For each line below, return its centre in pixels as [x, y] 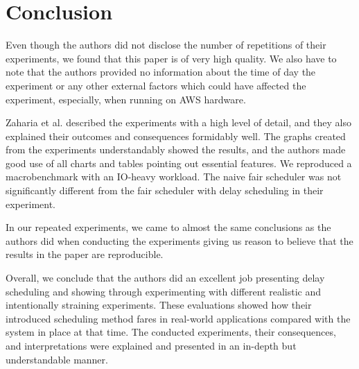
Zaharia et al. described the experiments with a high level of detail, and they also [178, 122]
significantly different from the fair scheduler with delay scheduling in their [165, 190]
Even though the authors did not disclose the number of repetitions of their [166, 45]
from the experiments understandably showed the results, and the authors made [176, 149]
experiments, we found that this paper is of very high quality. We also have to [171, 58]
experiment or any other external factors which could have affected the [156, 85]
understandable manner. [57, 359]
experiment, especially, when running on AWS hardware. [126, 99]
